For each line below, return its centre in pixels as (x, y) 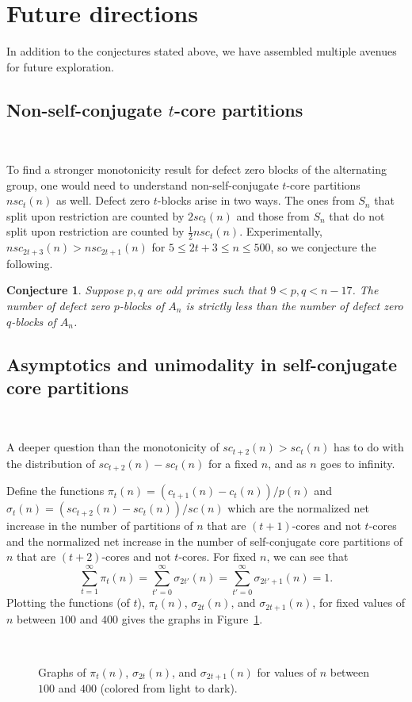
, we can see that (307, 556)
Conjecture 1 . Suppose (65, 290)
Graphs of (62, 671)
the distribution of (51, 463)
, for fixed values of (359, 602)
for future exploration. (60, 66)
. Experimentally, (281, 231)
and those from (273, 215)
